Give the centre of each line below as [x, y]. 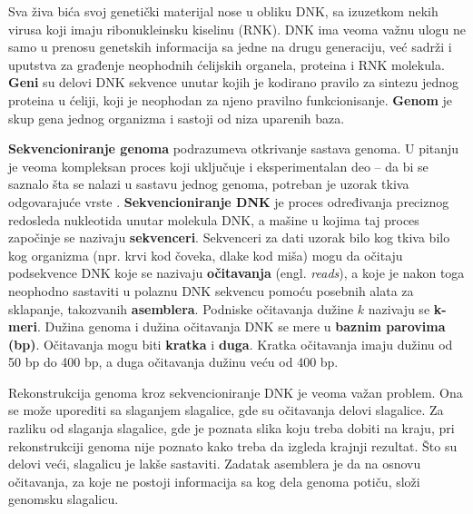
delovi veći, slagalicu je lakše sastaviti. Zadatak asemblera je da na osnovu [215, 464]
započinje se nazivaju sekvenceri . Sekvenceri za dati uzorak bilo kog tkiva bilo [229, 237]
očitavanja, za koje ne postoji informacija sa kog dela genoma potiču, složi [214, 481]
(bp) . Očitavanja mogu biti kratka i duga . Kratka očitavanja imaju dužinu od [231, 344]
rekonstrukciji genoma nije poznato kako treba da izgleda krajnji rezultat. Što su [233, 445]
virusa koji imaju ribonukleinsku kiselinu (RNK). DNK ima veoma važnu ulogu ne [237, 29]
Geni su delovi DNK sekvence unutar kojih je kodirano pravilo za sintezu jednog [234, 82]
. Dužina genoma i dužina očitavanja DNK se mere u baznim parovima [241, 326]
